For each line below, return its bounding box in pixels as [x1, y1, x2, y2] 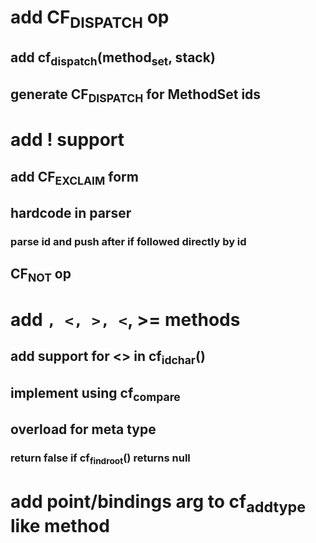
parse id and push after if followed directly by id [10, 235, 247, 249]
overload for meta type [10, 421, 157, 438]
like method [10, 515, 110, 538]
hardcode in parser [10, 205, 132, 222]
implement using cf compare [10, 384, 181, 404]
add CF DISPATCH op [10, 6, 170, 32]
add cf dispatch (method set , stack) [10, 49, 216, 69]
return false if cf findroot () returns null [10, 451, 191, 467]
